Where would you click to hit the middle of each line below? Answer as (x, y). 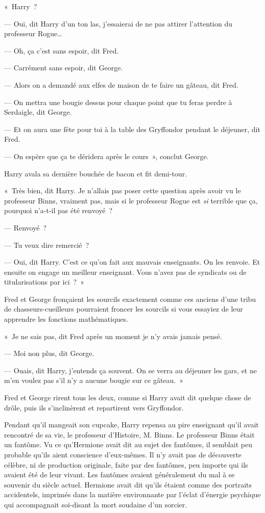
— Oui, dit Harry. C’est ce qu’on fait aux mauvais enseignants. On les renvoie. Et (132, 262)
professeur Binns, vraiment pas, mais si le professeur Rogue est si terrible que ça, (131, 200)
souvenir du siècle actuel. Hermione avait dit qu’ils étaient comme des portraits (128, 484)
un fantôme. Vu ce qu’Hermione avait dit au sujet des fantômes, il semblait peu (128, 444)
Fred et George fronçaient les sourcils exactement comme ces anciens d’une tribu (130, 299)
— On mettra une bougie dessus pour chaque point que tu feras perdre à (118, 102)
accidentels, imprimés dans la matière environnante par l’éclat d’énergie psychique (132, 494)
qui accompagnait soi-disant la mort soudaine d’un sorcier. (96, 504)
